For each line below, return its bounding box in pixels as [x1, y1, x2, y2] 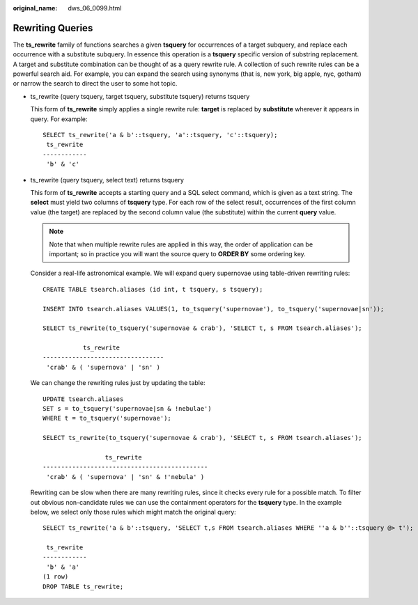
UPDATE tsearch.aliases [42, 395, 124, 403]
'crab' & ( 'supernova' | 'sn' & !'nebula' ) [46, 473, 205, 480]
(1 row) [42, 573, 69, 581]
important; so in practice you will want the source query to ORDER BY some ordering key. [49, 249, 306, 258]
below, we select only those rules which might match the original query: [30, 508, 236, 516]
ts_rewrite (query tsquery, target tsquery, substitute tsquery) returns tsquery [30, 92, 250, 100]
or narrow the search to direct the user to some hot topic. [13, 79, 178, 88]
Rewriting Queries [13, 22, 93, 34]
